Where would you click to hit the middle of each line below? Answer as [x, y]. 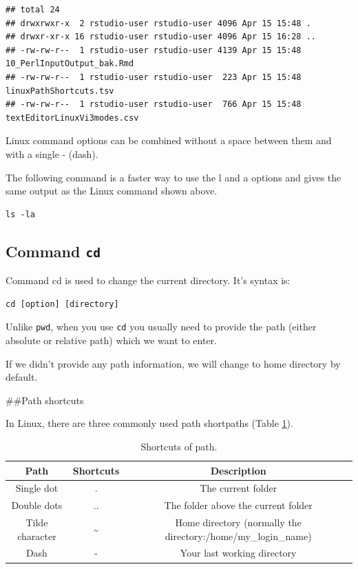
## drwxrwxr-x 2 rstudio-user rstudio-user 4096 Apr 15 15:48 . [158, 23]
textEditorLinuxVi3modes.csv [72, 118]
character [37, 536]
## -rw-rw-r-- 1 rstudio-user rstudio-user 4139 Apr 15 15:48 [154, 50]
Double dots [37, 505]
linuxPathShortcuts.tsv [60, 91]
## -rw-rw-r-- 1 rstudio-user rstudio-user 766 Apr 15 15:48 [154, 104]
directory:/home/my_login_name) [238, 536]
